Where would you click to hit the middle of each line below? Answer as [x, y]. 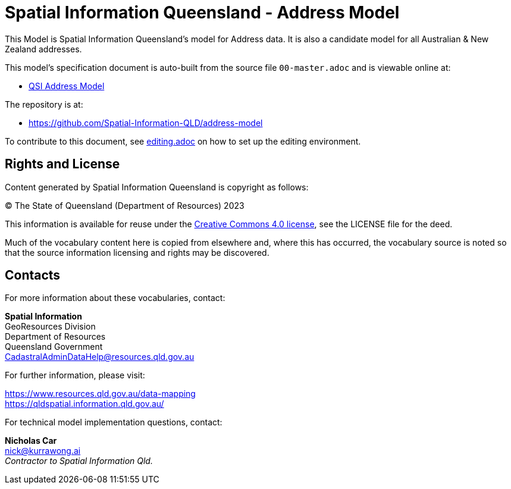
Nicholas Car [31, 441]
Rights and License [62, 164]
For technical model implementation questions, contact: [114, 422]
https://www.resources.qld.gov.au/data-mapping [100, 394]
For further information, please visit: [75, 375]
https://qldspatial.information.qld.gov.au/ [84, 404]
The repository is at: [44, 104]
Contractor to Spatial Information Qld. [79, 461]
